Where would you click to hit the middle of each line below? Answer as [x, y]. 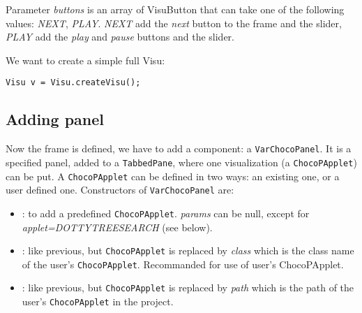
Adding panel [55, 119]
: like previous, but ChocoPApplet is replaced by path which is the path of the [188, 287]
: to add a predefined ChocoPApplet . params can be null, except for [166, 213]
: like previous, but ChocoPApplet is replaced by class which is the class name [188, 250]
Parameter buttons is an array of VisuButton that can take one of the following [175, 9]
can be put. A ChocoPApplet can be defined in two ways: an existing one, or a [173, 176]
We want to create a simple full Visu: [85, 60]
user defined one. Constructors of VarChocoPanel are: [120, 190]
